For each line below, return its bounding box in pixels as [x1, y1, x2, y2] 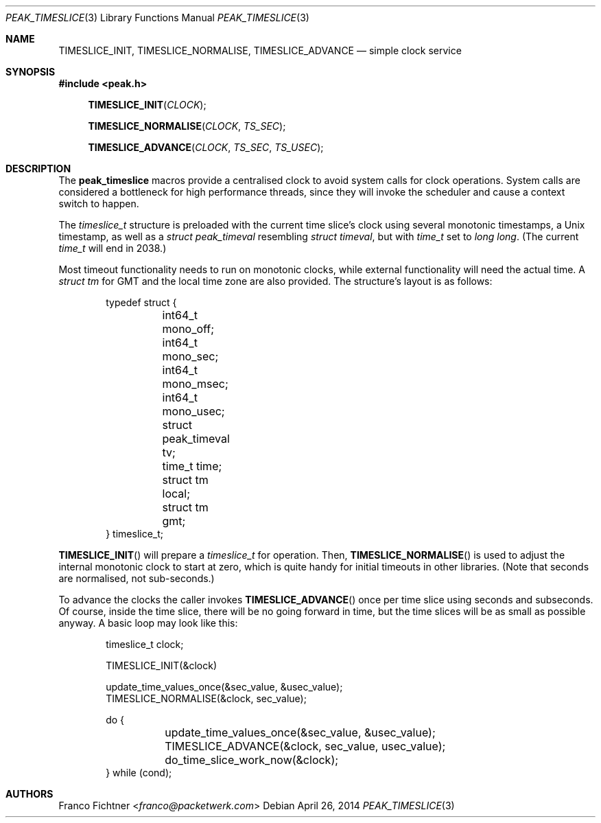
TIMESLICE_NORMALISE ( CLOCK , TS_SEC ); [88, 120, 286, 132]
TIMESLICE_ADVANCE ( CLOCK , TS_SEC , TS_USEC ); [88, 141, 324, 153]
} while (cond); [106, 767, 172, 778]
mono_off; [162, 322, 215, 336]
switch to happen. [58, 198, 139, 209]
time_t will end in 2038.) [58, 242, 167, 254]
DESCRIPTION [5, 163, 71, 174]
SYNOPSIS [5, 66, 56, 78]
